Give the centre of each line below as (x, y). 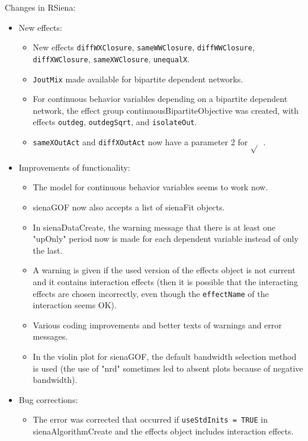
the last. (48, 250)
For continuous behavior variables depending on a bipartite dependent (160, 99)
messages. (50, 336)
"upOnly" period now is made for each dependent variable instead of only (166, 239)
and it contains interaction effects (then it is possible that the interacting (165, 281)
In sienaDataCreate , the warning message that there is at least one (154, 227)
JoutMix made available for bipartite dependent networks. (138, 79)
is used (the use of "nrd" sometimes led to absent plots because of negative (168, 368)
